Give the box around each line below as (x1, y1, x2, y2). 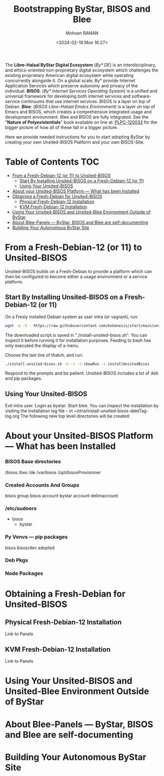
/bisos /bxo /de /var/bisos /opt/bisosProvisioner (5, 469, 101, 475)
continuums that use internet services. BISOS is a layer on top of (21, 98, 151, 104)
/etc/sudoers (5, 505, 37, 512)
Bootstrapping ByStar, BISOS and (13, 3, 151, 15)
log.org (5, 413, 20, 419)
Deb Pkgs (5, 557, 28, 564)
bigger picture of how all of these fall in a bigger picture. (5, 124, 118, 130)
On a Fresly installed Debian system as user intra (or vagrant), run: (5, 314, 139, 320)
